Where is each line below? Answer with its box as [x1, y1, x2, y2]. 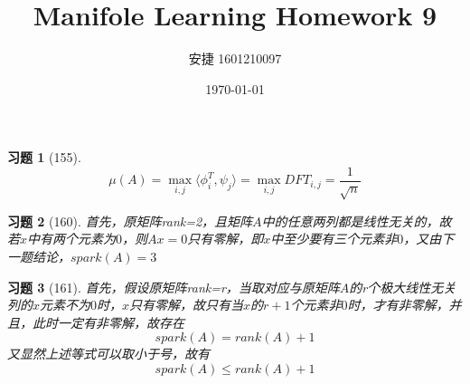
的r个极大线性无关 [349, 277, 456, 296]
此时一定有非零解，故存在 [32, 312, 184, 331]
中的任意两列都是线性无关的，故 [261, 211, 452, 230]
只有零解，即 [187, 229, 264, 248]
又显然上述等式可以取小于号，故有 [7, 344, 210, 363]
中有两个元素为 [27, 229, 117, 248]
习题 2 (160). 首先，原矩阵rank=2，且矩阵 [7, 211, 253, 230]
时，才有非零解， [347, 295, 449, 314]
